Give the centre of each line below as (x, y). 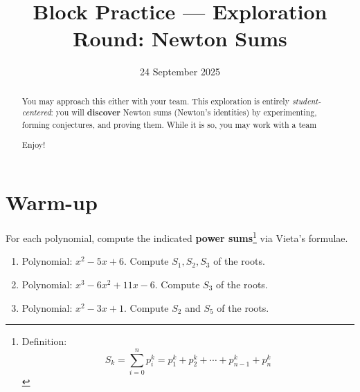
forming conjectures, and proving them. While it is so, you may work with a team (169, 125)
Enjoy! (34, 144)
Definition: (44, 341)
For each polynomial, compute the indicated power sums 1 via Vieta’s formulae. (177, 237)
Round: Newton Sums (180, 38)
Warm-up (52, 202)
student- (306, 101)
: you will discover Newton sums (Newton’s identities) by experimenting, (184, 113)
